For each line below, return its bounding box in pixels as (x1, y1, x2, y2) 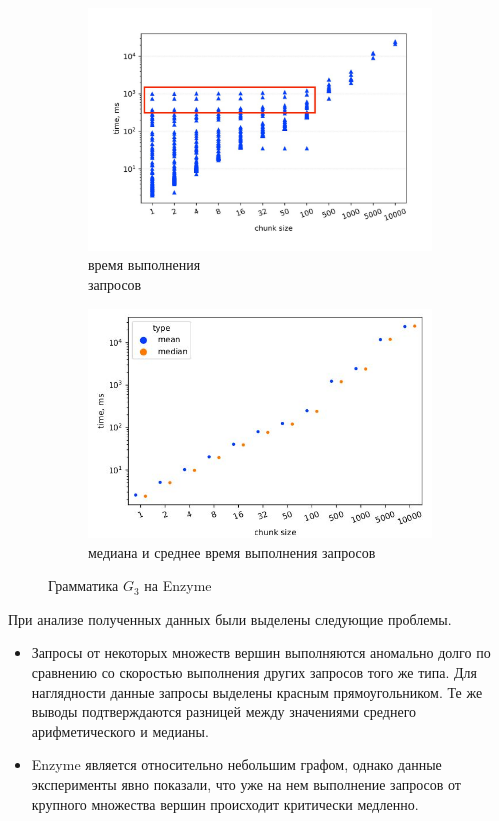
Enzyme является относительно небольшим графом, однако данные (31, 754, 442, 775)
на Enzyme (144, 575, 212, 596)
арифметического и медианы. (31, 720, 209, 741)
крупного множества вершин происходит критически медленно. (31, 793, 419, 814)
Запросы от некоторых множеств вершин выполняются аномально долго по (31, 642, 491, 663)
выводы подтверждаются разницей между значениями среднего (31, 701, 417, 722)
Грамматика (48, 575, 119, 596)
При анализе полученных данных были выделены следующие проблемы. (8, 608, 452, 629)
